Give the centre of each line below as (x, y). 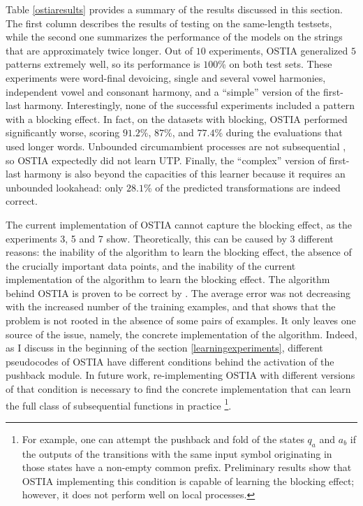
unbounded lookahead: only (65, 187)
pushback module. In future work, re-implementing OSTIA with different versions (180, 375)
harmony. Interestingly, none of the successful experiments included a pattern (189, 105)
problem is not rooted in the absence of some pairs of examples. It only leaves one (181, 320)
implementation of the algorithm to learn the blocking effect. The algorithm (168, 279)
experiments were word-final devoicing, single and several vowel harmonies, (166, 77)
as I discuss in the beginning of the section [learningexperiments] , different (164, 348)
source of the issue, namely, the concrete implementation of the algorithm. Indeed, (181, 334)
